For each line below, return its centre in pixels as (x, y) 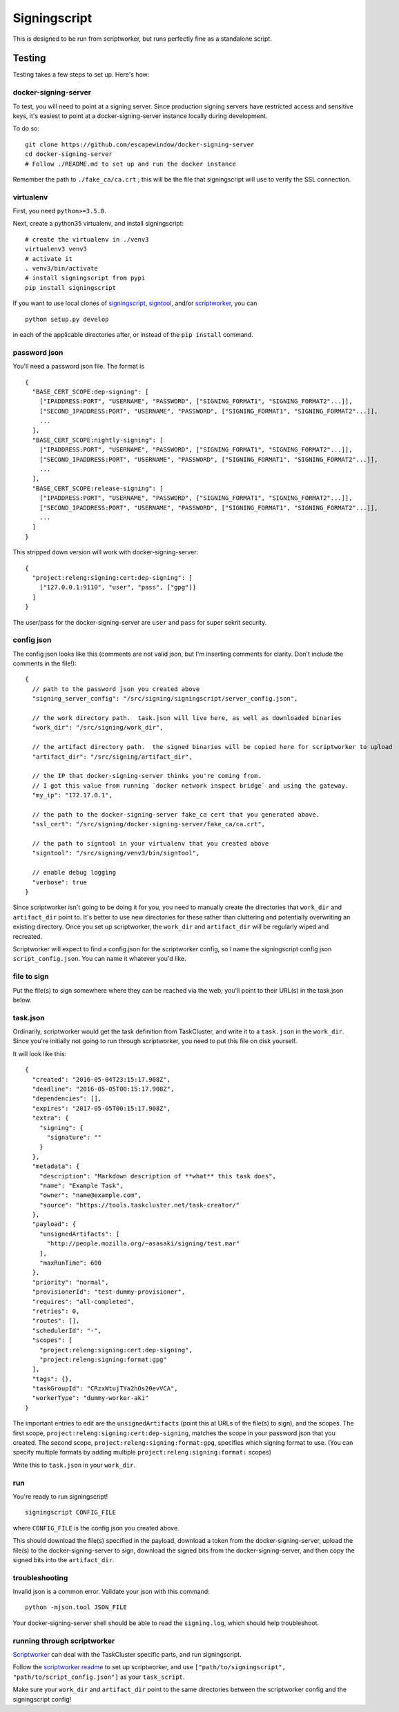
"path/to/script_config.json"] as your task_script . (99, 1677)
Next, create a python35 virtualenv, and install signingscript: (98, 224)
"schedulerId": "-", (67, 1330)
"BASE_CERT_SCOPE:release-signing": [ (98, 488)
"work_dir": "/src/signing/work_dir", (98, 728)
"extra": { (50, 1118)
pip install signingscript (71, 288)
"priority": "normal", (70, 1282)
